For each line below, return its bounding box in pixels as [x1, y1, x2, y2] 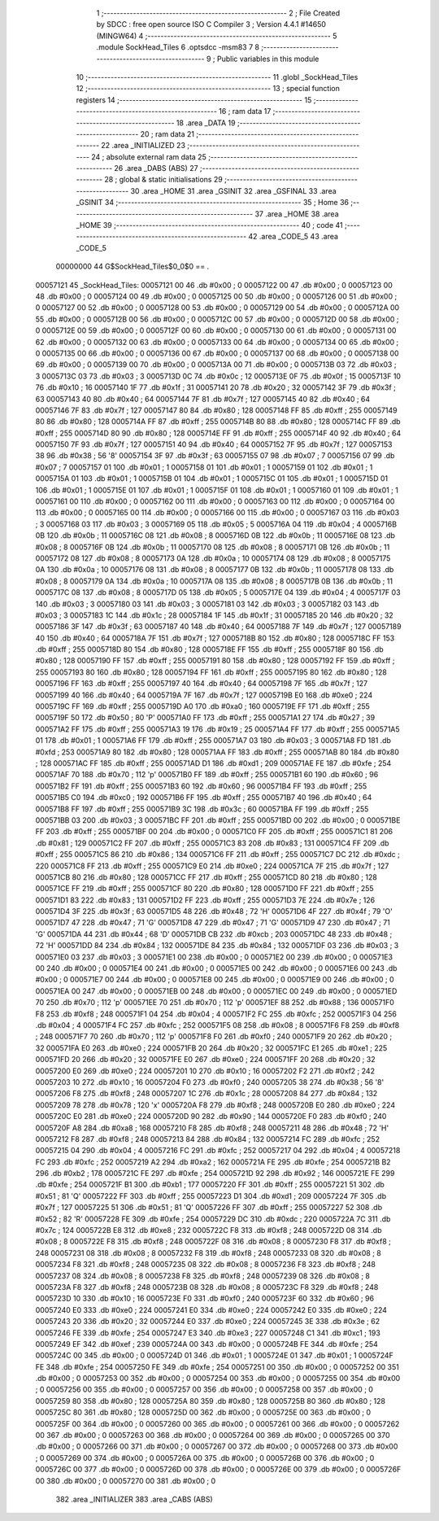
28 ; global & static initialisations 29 [104, 175, 223, 185]
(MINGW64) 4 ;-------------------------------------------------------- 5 [96, 31, 337, 41]
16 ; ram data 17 [218, 107, 272, 116]
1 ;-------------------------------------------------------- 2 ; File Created [96, 8, 341, 18]
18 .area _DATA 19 [176, 118, 236, 128]
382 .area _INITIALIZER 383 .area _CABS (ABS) [55, 1494, 213, 1504]
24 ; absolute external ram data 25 [90, 151, 206, 162]
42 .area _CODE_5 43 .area [248, 232, 339, 242]
